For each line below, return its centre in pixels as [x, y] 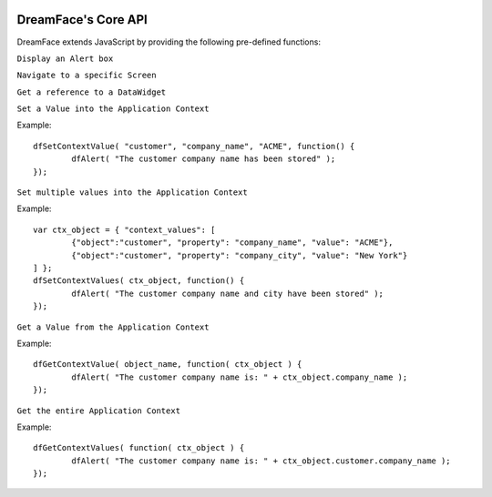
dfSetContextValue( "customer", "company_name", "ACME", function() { [194, 146]
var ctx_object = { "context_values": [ [124, 229]
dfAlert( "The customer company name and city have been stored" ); [228, 293]
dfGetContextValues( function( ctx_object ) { [139, 448]
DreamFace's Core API [82, 20]
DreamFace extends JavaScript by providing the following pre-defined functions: [169, 42]
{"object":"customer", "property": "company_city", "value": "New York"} [240, 255]
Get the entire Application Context [99, 411]
